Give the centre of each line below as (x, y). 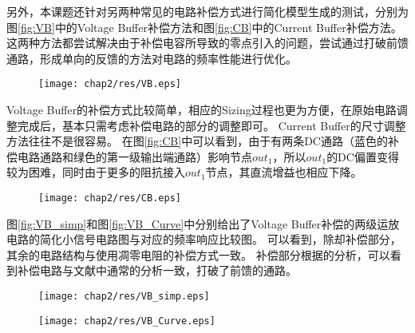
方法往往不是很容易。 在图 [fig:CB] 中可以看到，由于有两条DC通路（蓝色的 (197, 141)
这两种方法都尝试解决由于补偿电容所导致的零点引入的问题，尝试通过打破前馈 (207, 43)
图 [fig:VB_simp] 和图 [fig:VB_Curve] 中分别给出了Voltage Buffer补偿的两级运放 (203, 223)
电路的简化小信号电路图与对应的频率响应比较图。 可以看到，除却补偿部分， (204, 239)
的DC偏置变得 (363, 156)
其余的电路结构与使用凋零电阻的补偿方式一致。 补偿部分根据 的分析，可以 (198, 254)
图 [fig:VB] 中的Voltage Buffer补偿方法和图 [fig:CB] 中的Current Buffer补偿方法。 (204, 27)
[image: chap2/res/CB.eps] (110, 198)
